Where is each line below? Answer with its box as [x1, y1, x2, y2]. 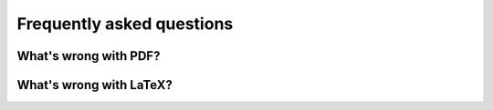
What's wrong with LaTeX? [16, 77, 173, 93]
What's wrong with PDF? [16, 48, 161, 64]
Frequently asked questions [16, 14, 234, 34]
